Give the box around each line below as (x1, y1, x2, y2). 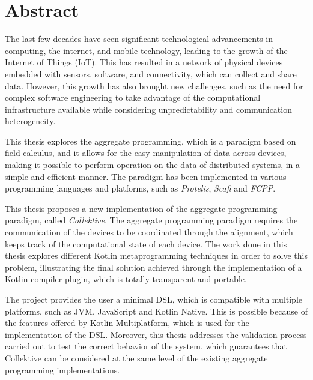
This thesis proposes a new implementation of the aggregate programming (5, 202, 278, 214)
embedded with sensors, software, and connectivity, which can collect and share (5, 67, 297, 80)
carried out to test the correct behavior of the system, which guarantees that (5, 340, 287, 352)
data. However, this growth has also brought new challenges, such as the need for (5, 79, 303, 92)
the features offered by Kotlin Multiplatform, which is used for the (5, 316, 249, 329)
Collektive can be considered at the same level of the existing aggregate (5, 351, 268, 364)
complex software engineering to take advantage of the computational (5, 91, 261, 104)
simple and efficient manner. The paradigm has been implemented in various (5, 170, 287, 182)
